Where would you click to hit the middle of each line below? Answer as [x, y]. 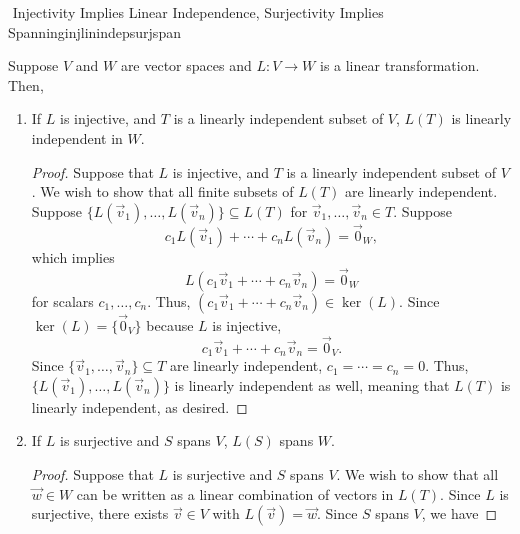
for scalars [62, 300]
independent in [77, 137]
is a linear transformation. [399, 65]
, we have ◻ [459, 513]
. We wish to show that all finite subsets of [162, 191]
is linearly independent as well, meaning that [312, 384]
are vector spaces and [186, 65]
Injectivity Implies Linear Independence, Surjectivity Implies [198, 12]
